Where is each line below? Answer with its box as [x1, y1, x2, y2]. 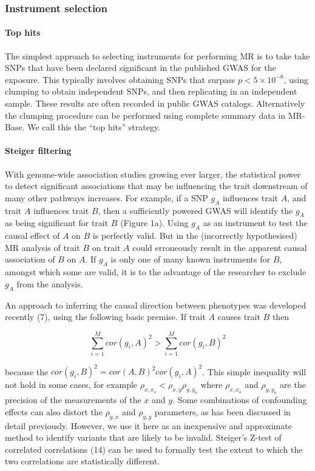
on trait [92, 241, 121, 253]
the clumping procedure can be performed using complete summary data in [5, 109, 285, 121]
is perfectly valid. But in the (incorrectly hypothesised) [92, 229, 297, 242]
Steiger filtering [5, 144, 72, 157]
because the [5, 365, 49, 378]
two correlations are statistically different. [5, 455, 160, 467]
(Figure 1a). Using [120, 216, 189, 229]
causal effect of [5, 229, 60, 242]
